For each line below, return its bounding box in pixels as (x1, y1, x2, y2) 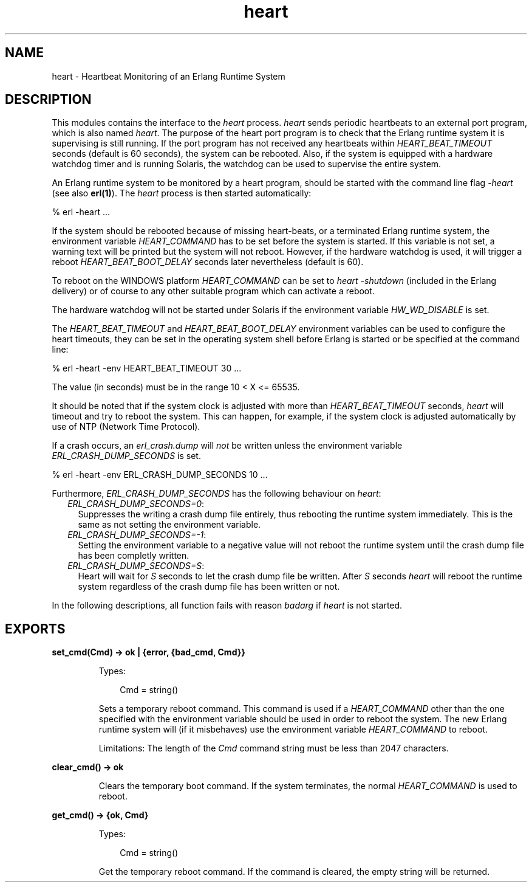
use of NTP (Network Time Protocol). (52, 421, 200, 432)
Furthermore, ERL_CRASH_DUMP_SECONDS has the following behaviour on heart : (52, 488, 381, 499)
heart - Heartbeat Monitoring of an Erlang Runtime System (52, 71, 285, 81)
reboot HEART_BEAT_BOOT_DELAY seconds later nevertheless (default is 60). (52, 257, 364, 267)
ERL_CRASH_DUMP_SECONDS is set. (52, 450, 201, 461)
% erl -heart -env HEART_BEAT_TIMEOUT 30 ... (52, 363, 242, 374)
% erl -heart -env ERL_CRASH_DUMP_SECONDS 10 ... (52, 469, 268, 480)
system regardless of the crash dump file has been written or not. (78, 581, 340, 592)
